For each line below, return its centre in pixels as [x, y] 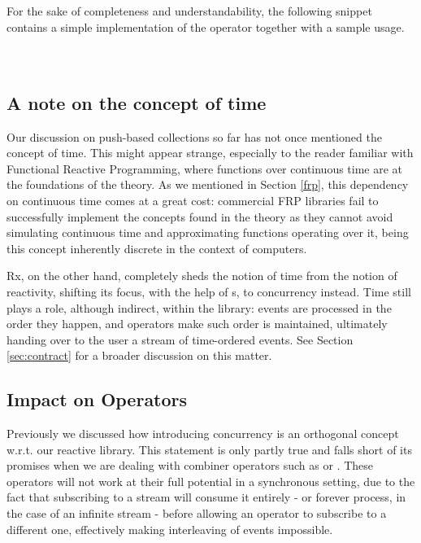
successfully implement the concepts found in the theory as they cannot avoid [200, 216]
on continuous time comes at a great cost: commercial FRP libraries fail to [193, 200]
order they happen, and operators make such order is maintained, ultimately [197, 324]
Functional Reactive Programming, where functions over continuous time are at [205, 168]
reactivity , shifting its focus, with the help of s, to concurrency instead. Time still [209, 291]
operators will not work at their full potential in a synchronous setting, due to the [211, 481]
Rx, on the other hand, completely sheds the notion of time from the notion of [202, 276]
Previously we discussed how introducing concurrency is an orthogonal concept [203, 434]
